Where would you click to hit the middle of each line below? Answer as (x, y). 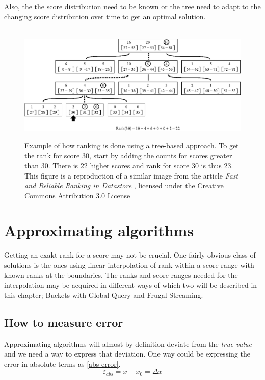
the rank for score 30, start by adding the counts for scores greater (128, 155)
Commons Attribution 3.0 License (77, 195)
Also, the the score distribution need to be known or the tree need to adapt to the (132, 6)
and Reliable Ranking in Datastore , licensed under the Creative (124, 185)
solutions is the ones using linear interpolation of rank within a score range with (129, 265)
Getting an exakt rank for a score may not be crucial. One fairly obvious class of (130, 255)
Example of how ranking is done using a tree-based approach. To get (132, 145)
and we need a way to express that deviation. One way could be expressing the (127, 354)
